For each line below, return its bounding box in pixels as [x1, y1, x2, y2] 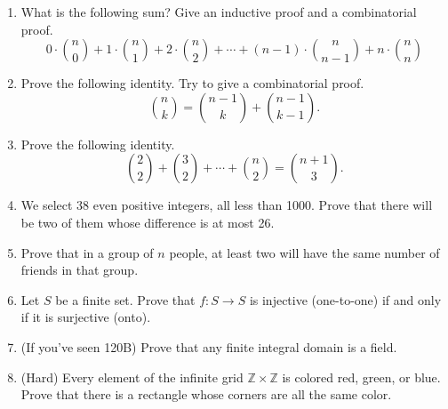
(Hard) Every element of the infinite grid [20, 367, 244, 386]
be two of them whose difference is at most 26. [20, 213, 275, 231]
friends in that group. [20, 261, 139, 279]
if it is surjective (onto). [20, 308, 151, 326]
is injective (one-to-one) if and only [249, 290, 442, 309]
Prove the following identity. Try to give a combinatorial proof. [20, 74, 364, 92]
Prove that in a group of [20, 243, 154, 261]
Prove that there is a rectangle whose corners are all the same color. [20, 385, 392, 404]
